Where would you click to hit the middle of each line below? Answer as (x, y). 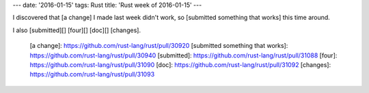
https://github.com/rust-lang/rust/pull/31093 (92, 75)
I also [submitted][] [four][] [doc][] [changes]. (77, 30)
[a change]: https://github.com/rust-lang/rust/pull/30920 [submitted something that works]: (159, 46)
